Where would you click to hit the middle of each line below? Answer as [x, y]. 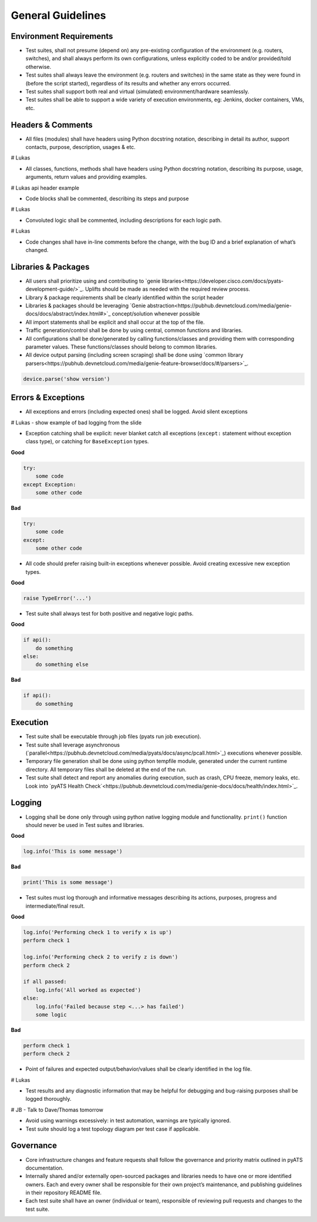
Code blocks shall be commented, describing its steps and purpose [107, 199]
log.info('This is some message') [73, 851]
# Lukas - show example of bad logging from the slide [76, 422]
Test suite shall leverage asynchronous [73, 745]
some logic [51, 1015]
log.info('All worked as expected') [88, 990]
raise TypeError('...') [58, 598]
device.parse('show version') [67, 379]
